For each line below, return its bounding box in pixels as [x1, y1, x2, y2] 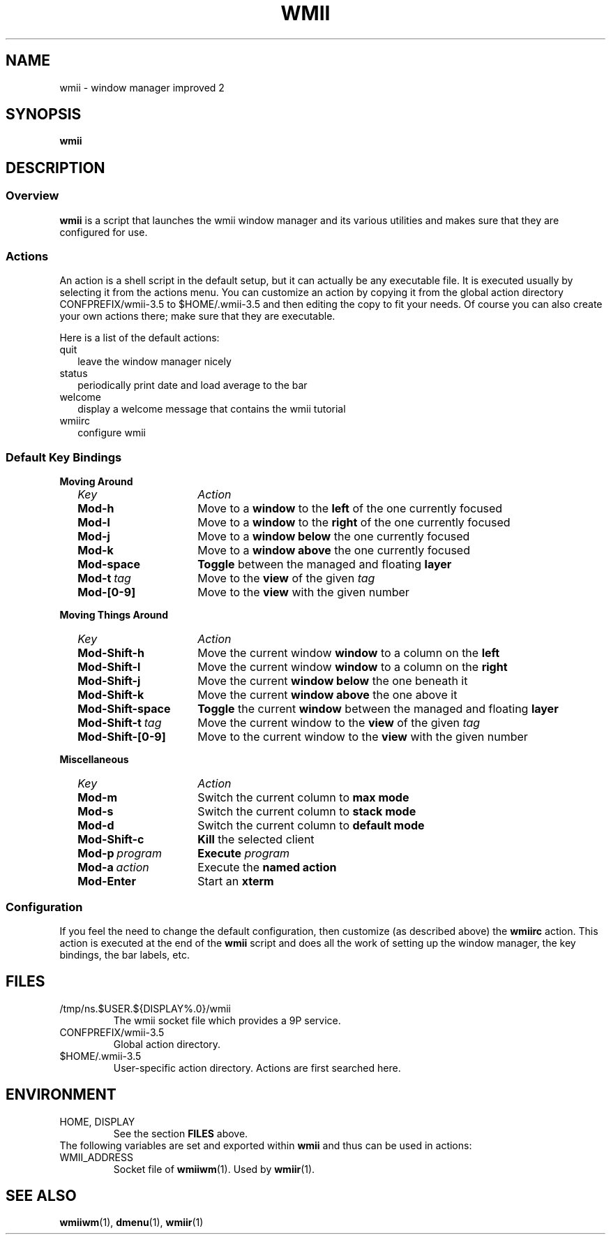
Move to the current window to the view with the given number [197, 730, 528, 744]
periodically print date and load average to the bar [77, 379, 308, 392]
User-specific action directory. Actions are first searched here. [113, 1061, 401, 1074]
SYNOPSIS [6, 105, 82, 124]
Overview [6, 189, 59, 203]
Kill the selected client [197, 832, 315, 847]
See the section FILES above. [113, 1127, 248, 1139]
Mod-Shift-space [77, 702, 171, 716]
